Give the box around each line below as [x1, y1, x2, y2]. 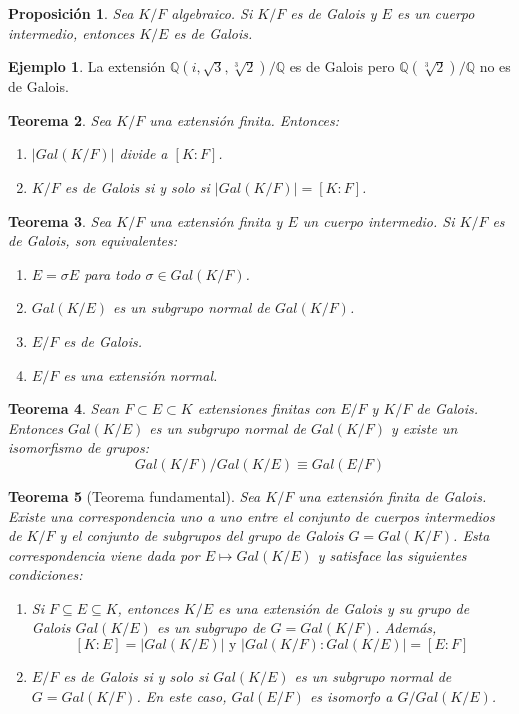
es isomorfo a [309, 685, 393, 706]
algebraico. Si [171, 3, 253, 23]
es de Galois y [290, 3, 377, 23]
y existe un [391, 417, 458, 438]
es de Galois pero [289, 56, 395, 77]
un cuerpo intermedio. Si [302, 210, 455, 231]
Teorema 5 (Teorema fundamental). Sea [8, 485, 261, 506]
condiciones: [8, 564, 83, 585]
